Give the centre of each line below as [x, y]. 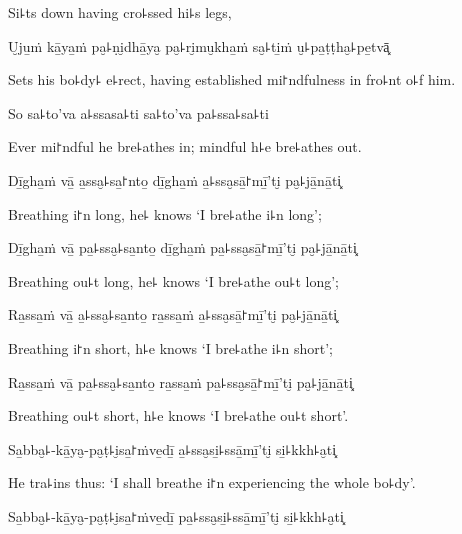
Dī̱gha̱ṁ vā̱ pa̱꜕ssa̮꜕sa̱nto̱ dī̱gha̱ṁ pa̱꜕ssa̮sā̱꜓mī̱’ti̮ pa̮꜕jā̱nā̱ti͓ [182, 247]
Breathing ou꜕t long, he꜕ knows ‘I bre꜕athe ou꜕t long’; [174, 280]
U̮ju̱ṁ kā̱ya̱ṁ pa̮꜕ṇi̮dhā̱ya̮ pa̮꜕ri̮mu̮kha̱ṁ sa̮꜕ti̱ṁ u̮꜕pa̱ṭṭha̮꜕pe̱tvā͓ [199, 45]
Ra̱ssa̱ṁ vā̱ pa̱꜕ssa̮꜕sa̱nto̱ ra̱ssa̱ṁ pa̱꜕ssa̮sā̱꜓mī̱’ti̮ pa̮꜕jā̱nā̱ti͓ [180, 381]
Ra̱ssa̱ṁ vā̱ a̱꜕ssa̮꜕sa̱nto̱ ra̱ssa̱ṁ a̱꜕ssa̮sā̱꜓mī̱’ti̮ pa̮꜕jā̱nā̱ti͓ [173, 314]
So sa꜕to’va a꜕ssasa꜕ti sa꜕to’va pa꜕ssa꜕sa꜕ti [138, 112]
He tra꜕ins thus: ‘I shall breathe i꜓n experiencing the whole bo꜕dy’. [212, 482]
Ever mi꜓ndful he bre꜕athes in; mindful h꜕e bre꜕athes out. [185, 146]
